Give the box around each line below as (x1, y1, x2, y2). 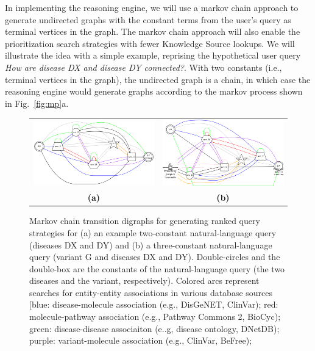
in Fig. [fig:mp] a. (5, 96, 69, 109)
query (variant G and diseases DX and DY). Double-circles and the (29, 250, 280, 263)
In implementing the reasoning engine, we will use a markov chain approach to (5, 1, 299, 13)
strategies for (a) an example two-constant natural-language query (29, 226, 277, 239)
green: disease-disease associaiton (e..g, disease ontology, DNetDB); (29, 322, 280, 335)
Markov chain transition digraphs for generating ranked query (29, 214, 260, 227)
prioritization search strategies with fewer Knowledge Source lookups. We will (5, 37, 295, 49)
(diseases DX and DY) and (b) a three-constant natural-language (29, 238, 272, 251)
